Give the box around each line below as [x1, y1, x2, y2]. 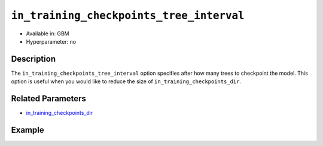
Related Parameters [11, 93, 87, 104]
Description [11, 54, 56, 64]
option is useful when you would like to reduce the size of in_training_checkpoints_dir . [11, 78, 242, 85]
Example [11, 124, 44, 135]
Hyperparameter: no [26, 38, 77, 45]
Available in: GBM [26, 30, 69, 37]
